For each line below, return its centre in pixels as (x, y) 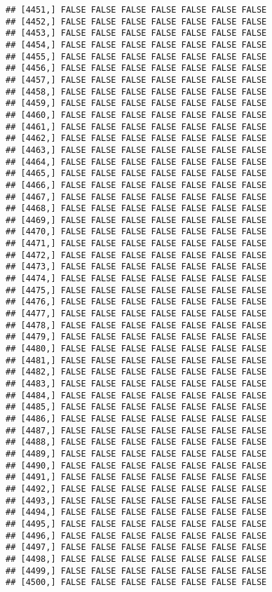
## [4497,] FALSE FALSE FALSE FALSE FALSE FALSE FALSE (136, 547)
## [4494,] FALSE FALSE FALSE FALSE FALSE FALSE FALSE (136, 512)
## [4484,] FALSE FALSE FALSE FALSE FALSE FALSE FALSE (136, 395)
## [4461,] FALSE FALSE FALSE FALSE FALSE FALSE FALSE (136, 127)
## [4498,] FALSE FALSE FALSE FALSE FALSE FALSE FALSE (136, 559)
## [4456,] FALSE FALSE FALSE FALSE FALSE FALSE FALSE (136, 68)
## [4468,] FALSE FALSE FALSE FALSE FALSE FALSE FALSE (136, 209)
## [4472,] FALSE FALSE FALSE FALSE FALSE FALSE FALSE (136, 255)
